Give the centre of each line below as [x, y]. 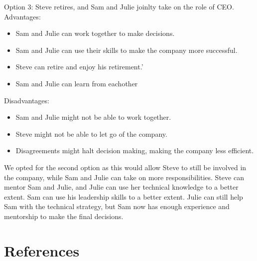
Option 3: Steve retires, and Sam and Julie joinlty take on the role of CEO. [119, 6]
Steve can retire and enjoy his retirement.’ [79, 67]
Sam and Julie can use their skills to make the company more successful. [127, 50]
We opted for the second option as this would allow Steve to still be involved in [125, 167]
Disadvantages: [27, 100]
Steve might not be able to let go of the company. [91, 133]
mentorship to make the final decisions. [64, 216]
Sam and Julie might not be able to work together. [93, 117]
